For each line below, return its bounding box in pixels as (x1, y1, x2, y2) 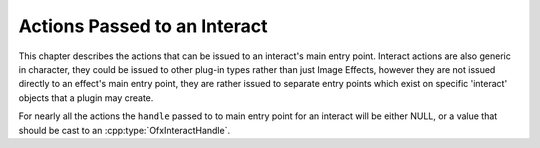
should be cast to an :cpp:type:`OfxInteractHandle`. (18, 124, 230, 136)
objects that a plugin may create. (18, 91, 154, 104)
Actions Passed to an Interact (18, 15, 268, 37)
